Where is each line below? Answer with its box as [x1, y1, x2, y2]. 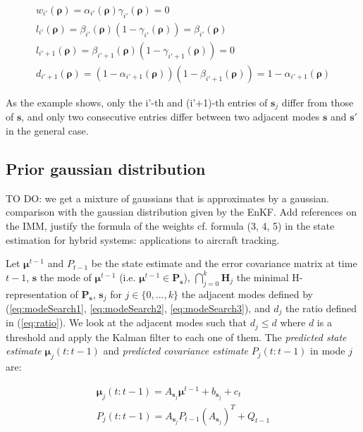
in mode [310, 343, 345, 358]
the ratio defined [285, 300, 357, 315]
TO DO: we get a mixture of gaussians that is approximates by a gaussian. [6, 190, 329, 205]
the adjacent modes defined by [181, 286, 313, 301]
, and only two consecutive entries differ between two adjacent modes [21, 109, 320, 124]
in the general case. [6, 123, 89, 137]
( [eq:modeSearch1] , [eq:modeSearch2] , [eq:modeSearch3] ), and [6, 300, 271, 315]
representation [6, 286, 67, 301]
